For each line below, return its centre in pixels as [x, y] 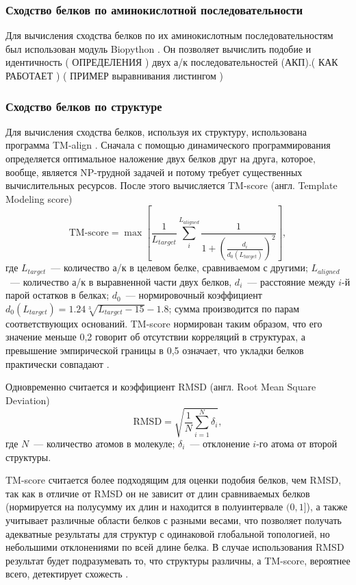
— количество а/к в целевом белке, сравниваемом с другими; [179, 267]
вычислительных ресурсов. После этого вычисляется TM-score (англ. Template [171, 185]
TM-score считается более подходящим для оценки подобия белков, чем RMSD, [174, 480]
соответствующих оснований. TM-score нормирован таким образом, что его [164, 323]
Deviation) [28, 400]
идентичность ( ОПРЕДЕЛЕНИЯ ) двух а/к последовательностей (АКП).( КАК [172, 62]
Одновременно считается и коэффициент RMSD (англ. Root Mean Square [161, 387]
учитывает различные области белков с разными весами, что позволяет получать [174, 520]
